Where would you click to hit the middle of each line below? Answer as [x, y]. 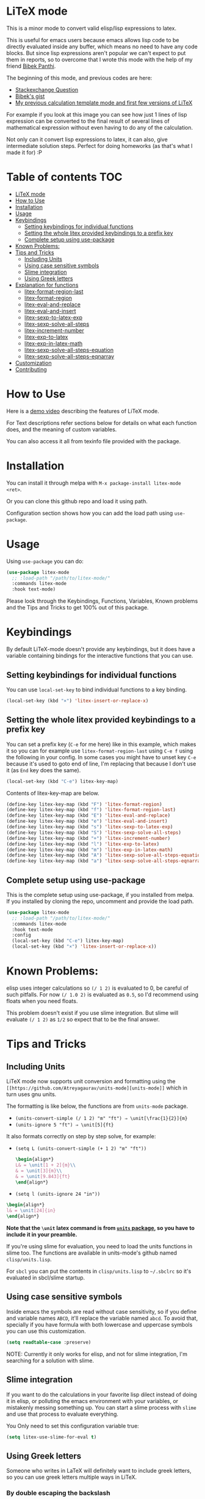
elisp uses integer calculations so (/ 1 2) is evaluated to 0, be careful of [98, 988]
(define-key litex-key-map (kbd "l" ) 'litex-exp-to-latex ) [83, 844]
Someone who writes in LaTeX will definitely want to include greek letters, [99, 1471]
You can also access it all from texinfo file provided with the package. [94, 441]
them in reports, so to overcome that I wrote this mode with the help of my [100, 59]
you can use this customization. [46, 1331]
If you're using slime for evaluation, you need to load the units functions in [99, 1246]
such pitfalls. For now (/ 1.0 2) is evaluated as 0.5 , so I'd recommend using [103, 994]
